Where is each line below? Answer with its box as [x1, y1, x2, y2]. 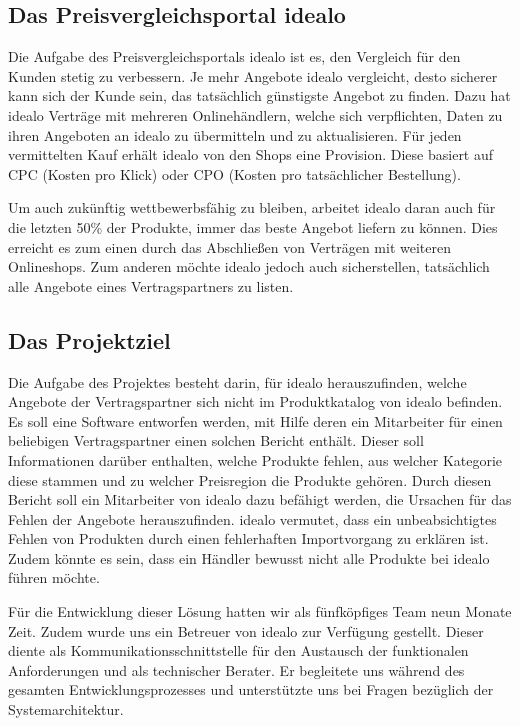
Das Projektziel [8, 324, 171, 355]
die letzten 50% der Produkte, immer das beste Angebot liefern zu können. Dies [8, 216, 498, 237]
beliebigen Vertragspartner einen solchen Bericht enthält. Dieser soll [8, 430, 424, 451]
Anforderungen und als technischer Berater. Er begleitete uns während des [8, 659, 465, 680]
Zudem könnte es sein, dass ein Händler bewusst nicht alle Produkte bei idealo [8, 547, 490, 568]
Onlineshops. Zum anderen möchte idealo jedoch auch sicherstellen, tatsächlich [8, 256, 490, 277]
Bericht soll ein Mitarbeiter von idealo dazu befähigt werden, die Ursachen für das [8, 489, 512, 510]
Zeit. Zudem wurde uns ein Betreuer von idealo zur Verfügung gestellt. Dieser [8, 620, 484, 641]
